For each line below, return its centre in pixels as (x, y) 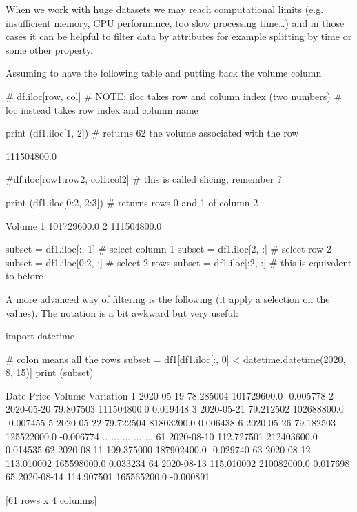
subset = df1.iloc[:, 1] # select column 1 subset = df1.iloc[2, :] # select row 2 (169, 249)
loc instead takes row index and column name (102, 109)
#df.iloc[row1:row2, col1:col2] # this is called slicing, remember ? (144, 179)
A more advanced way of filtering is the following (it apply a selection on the (168, 298)
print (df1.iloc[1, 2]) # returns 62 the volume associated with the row (152, 133)
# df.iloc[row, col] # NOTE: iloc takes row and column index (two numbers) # (174, 96)
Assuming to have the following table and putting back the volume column (164, 73)
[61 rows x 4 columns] (51, 500)
